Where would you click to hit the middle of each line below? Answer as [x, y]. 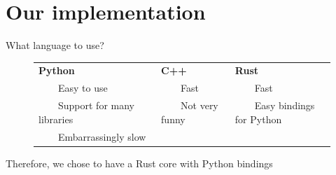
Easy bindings [285, 105]
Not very [199, 105]
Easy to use [83, 88]
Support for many [96, 105]
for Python [258, 119]
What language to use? [55, 45]
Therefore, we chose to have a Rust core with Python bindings [139, 163]
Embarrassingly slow [102, 136]
